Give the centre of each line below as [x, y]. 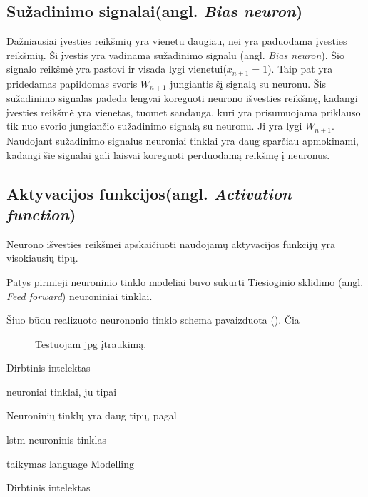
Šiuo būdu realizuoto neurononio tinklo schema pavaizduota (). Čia [153, 320]
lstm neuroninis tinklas [56, 440]
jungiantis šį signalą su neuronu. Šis [248, 83]
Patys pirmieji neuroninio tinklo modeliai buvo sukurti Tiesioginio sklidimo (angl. [185, 281]
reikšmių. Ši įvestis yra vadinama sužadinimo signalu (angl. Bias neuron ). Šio [175, 55]
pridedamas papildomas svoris [72, 83]
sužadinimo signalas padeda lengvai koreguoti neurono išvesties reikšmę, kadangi [182, 98]
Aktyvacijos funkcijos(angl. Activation [149, 193]
